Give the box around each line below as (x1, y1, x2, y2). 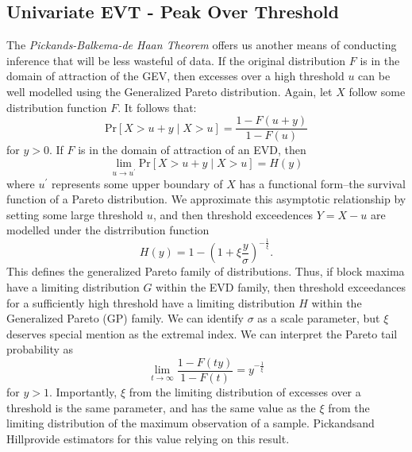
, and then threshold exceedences (152, 206, 314, 222)
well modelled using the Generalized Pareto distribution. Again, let (6, 83, 333, 99)
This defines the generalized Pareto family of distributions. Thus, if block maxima (6, 263, 405, 280)
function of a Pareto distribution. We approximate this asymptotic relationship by (6, 191, 406, 207)
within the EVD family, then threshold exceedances (156, 278, 406, 295)
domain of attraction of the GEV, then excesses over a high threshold (6, 68, 345, 84)
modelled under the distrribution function (6, 222, 210, 238)
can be (358, 68, 391, 84)
